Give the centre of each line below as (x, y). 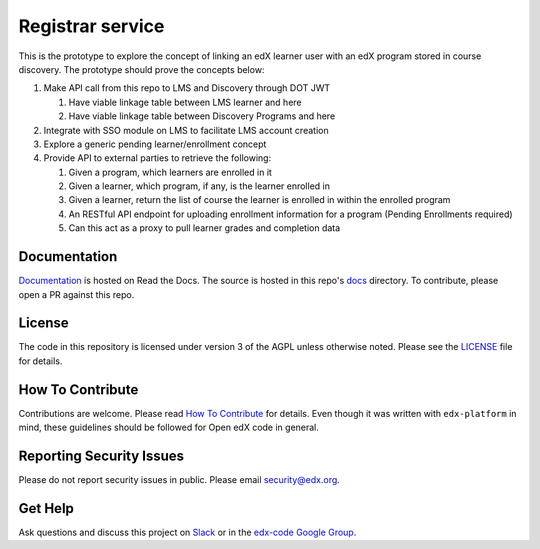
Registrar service (91, 26)
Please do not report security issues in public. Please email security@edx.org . (179, 480)
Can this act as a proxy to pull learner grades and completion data (204, 228)
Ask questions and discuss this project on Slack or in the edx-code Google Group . (187, 532)
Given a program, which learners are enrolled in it (170, 172)
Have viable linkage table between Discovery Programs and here (202, 116)
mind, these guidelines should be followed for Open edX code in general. (169, 427)
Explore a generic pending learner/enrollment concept (155, 144)
